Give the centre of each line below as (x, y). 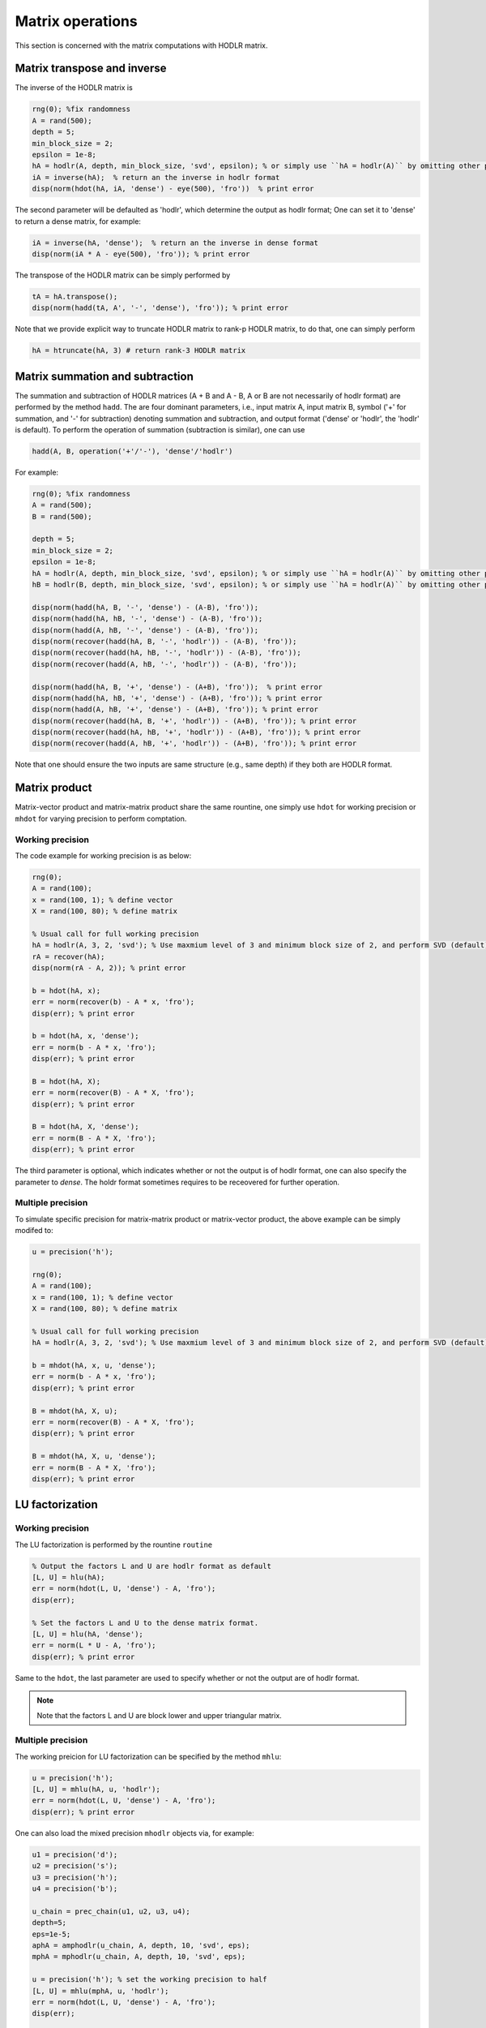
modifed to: (34, 1231)
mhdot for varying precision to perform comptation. (101, 819)
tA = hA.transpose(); (75, 296)
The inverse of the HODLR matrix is (74, 88)
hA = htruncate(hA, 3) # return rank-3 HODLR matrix (139, 350)
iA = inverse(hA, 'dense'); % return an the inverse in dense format (175, 243)
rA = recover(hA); (68, 956)
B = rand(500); (62, 516)
